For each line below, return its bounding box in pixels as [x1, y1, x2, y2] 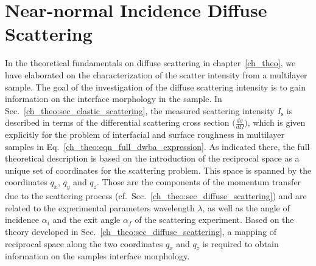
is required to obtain [202, 237, 279, 250]
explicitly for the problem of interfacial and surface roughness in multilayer [5, 128, 285, 141]
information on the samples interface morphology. [5, 250, 190, 262]
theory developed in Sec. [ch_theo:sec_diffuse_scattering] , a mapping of [5, 225, 277, 238]
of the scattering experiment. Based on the [135, 213, 294, 226]
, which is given [247, 116, 306, 129]
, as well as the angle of [202, 201, 290, 214]
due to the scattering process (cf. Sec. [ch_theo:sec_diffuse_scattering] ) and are [5, 189, 307, 202]
